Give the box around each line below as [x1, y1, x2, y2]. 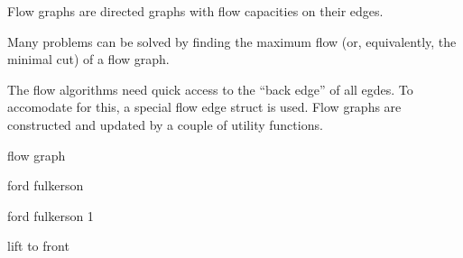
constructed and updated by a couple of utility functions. [7, 115, 323, 134]
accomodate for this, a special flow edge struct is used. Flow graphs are [7, 97, 402, 116]
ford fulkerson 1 [7, 206, 94, 225]
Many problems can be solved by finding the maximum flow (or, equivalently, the [7, 32, 457, 51]
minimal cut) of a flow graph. [7, 50, 170, 69]
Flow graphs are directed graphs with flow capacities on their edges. [7, 2, 384, 20]
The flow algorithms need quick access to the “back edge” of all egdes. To [7, 79, 413, 98]
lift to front [7, 236, 69, 255]
